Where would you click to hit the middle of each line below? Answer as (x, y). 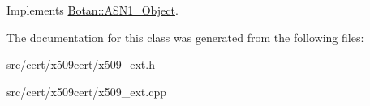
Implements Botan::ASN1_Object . (92, 10)
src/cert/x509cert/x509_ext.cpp (86, 91)
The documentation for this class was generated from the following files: (185, 37)
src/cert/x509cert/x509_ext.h (81, 64)
